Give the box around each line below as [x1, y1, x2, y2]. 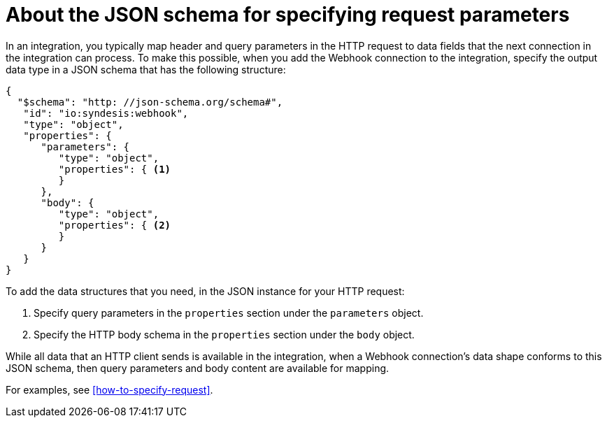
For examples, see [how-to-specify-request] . [6, 383, 213, 396]
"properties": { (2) [58, 219, 171, 231]
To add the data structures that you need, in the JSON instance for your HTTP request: [6, 285, 405, 297]
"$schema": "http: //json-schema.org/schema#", [17, 96, 283, 108]
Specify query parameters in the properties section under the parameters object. [34, 306, 424, 319]
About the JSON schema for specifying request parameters [6, 3, 570, 27]
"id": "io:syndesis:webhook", [23, 107, 189, 119]
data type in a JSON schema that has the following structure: [6, 63, 286, 76]
